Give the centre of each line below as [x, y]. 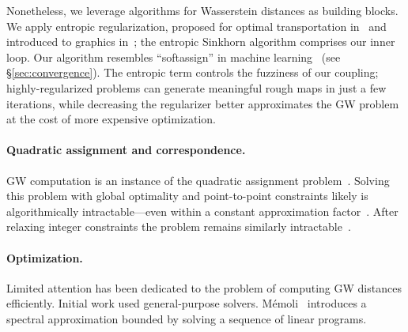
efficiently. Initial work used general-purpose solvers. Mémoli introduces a [187, 303]
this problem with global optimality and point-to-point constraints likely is [187, 196]
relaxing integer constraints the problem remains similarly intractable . [179, 226]
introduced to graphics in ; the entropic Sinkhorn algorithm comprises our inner [201, 41]
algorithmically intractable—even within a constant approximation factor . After [202, 211]
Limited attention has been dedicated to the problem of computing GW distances [204, 287]
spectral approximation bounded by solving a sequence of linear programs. [187, 318]
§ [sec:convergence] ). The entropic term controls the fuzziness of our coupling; [193, 72]
